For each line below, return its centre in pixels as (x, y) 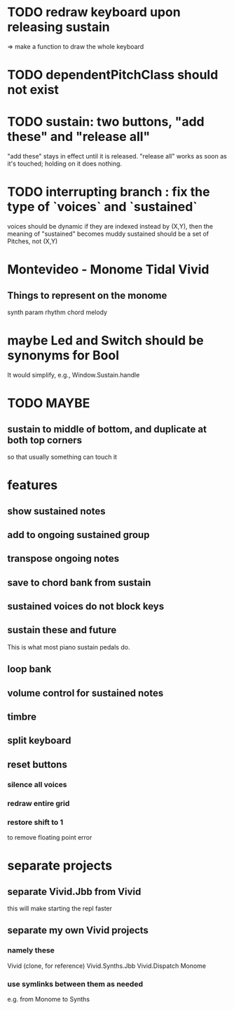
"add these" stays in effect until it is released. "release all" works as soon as (117, 156)
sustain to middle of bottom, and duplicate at (107, 429)
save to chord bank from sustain (79, 583)
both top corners (45, 440)
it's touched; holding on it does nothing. (65, 164)
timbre (22, 717)
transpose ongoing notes (63, 559)
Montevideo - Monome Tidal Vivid (108, 270)
